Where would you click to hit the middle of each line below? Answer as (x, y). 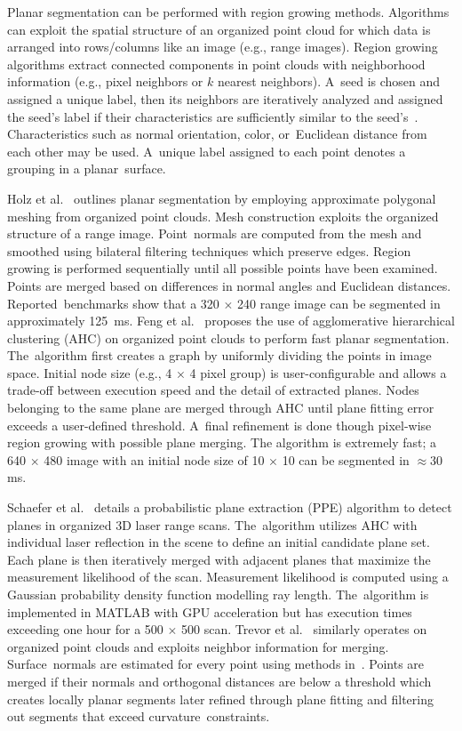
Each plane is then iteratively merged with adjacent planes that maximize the (219, 559)
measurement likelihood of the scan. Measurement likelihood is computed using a (228, 577)
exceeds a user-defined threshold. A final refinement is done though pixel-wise (219, 425)
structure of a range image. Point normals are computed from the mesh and (215, 233)
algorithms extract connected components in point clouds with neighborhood (216, 64)
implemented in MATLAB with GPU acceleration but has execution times (210, 611)
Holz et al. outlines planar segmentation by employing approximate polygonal (222, 198)
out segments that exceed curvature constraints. (139, 716)
